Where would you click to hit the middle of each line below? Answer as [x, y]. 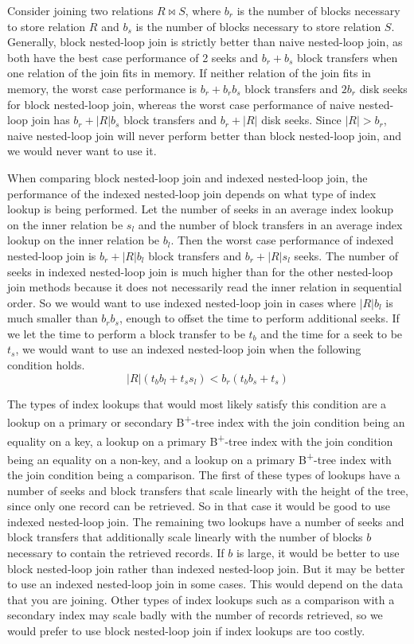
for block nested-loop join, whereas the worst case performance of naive [181, 104]
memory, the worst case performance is [102, 88]
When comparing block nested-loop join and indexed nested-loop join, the [187, 177]
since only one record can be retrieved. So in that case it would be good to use [199, 506]
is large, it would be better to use [318, 552]
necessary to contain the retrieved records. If [116, 552]
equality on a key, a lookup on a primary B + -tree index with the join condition [200, 439]
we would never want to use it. [82, 151]
